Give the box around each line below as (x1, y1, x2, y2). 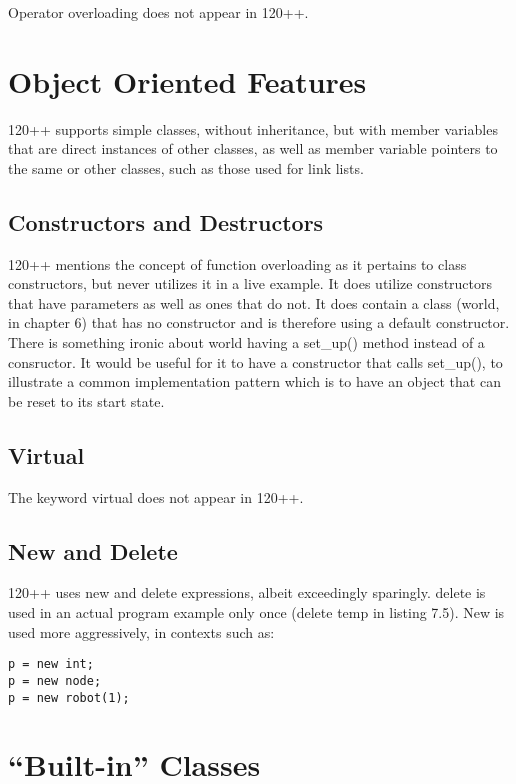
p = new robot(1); (8, 690, 130, 705)
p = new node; (8, 673, 102, 688)
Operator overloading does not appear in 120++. (8, 2, 309, 22)
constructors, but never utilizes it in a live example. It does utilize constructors (8, 273, 493, 294)
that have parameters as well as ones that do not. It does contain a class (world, (8, 292, 500, 313)
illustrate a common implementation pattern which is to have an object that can (8, 371, 501, 392)
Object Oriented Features (8, 60, 367, 101)
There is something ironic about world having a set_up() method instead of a (8, 332, 485, 353)
